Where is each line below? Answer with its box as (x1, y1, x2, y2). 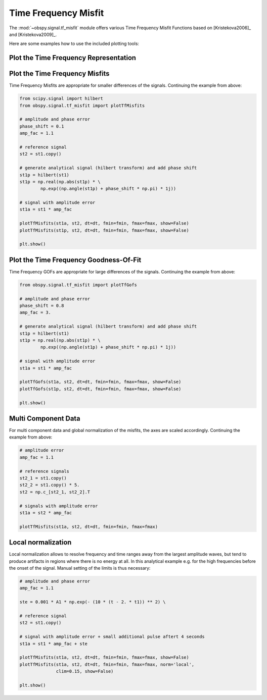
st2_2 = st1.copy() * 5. (19, 482, 80, 488)
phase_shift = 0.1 (19, 123, 64, 129)
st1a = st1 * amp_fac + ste (19, 641, 88, 646)
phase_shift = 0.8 (19, 303, 64, 309)
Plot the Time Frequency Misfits (9, 69, 110, 78)
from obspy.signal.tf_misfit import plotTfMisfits (19, 103, 145, 108)
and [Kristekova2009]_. (9, 31, 57, 37)
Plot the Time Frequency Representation (9, 54, 136, 62)
